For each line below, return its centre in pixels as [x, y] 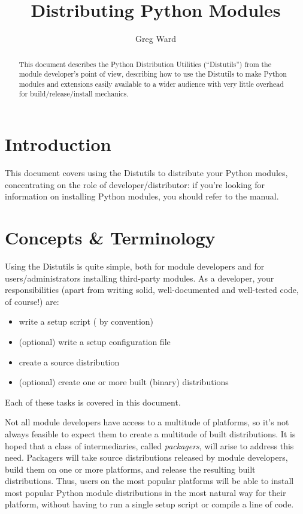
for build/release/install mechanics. [74, 94]
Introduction [58, 144]
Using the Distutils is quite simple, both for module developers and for [135, 266]
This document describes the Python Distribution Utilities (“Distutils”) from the [145, 64]
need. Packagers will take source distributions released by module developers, [146, 457]
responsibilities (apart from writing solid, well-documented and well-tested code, [152, 290]
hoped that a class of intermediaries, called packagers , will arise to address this [149, 445]
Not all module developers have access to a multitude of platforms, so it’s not [147, 422]
